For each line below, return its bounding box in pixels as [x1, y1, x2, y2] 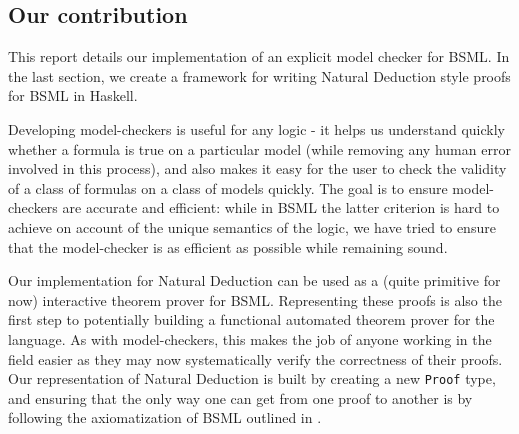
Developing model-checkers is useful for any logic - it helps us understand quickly [8, 118, 505, 139]
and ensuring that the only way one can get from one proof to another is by [8, 387, 473, 408]
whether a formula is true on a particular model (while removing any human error [8, 138, 511, 159]
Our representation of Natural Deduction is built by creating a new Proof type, [8, 368, 496, 389]
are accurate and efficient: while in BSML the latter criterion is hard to [62, 197, 500, 218]
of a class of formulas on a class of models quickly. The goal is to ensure [8, 177, 448, 198]
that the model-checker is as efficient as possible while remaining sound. [8, 236, 448, 257]
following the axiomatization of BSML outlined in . [8, 407, 322, 428]
